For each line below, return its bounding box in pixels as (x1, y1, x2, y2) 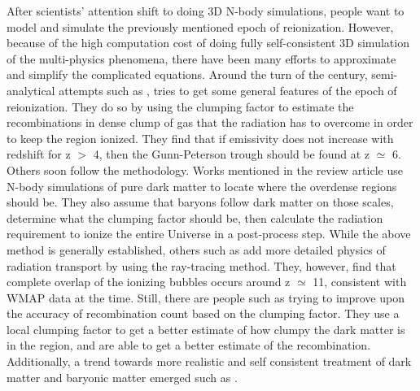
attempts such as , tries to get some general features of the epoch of (59, 81, 397, 98)
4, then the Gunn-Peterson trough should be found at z (93, 146, 370, 163)
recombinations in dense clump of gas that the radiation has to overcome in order (7, 114, 413, 131)
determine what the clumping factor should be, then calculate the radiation (7, 209, 383, 226)
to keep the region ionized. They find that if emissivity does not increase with (7, 129, 394, 146)
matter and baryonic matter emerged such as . (7, 368, 238, 385)
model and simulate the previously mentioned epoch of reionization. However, (7, 18, 394, 35)
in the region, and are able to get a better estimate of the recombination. (7, 337, 371, 354)
